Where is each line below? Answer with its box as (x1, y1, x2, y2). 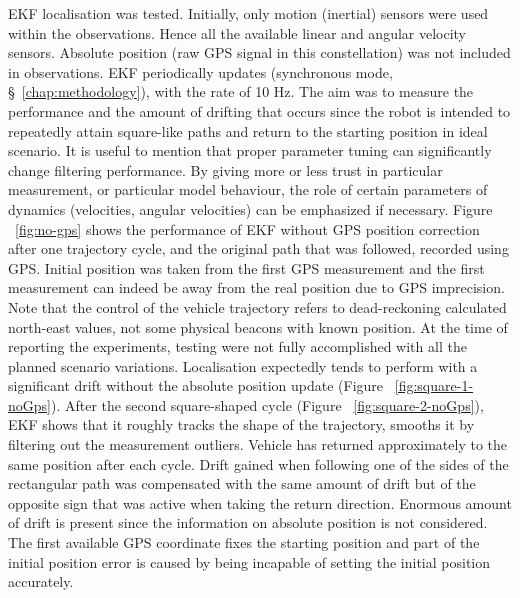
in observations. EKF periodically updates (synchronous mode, (8, 61, 393, 82)
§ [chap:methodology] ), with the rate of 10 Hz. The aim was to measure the (8, 81, 474, 102)
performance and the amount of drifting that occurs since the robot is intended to (8, 100, 511, 121)
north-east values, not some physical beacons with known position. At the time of (8, 316, 508, 337)
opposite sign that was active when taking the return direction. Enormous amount (8, 492, 512, 513)
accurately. (8, 571, 74, 592)
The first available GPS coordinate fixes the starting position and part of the (8, 532, 480, 553)
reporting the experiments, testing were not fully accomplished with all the (8, 336, 467, 357)
